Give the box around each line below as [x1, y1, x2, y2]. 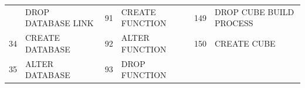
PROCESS [214, 17, 253, 29]
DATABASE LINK [25, 17, 94, 29]
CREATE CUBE [214, 37, 276, 49]
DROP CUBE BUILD [214, 5, 294, 17]
